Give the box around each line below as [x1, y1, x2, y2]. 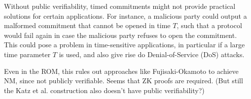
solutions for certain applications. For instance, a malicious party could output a [4, 10, 247, 21]
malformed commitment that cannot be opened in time [4, 20, 171, 31]
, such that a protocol [177, 20, 242, 31]
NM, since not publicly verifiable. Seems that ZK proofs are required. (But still [4, 75, 243, 86]
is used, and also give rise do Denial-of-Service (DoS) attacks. [59, 49, 245, 59]
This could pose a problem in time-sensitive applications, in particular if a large [4, 39, 245, 50]
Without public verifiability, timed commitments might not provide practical [4, 1, 236, 11]
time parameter [4, 49, 51, 59]
